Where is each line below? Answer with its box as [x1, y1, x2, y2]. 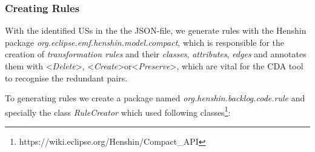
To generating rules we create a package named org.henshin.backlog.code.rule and [5, 92, 305, 104]
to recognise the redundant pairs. [5, 71, 128, 84]
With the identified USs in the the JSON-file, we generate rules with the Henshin [5, 24, 307, 37]
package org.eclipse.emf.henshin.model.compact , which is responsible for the [5, 36, 285, 48]
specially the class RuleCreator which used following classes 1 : [5, 104, 231, 118]
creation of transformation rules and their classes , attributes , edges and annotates [5, 48, 307, 60]
